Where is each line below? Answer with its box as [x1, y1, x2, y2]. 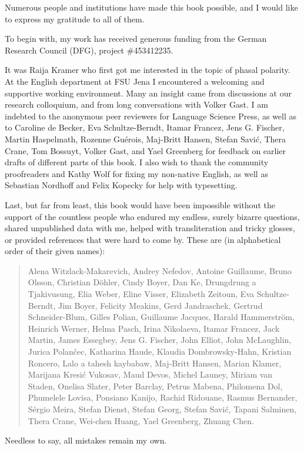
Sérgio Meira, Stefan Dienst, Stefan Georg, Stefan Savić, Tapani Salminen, [28, 403, 297, 415]
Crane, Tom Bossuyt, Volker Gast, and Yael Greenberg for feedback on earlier [5, 144, 286, 156]
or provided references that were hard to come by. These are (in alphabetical [5, 233, 281, 245]
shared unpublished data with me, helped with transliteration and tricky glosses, [5, 222, 295, 234]
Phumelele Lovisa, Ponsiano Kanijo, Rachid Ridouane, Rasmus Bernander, [28, 391, 298, 404]
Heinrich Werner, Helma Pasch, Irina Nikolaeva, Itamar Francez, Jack [28, 322, 280, 334]
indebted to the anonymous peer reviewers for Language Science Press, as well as [5, 109, 297, 122]
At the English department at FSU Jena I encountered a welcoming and [5, 75, 265, 87]
